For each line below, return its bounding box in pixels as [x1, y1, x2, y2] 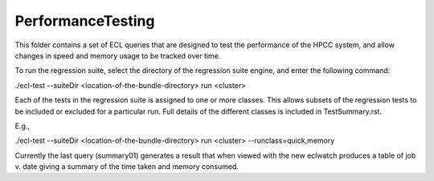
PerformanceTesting [14, 12, 155, 30]
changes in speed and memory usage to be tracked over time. [14, 50, 221, 60]
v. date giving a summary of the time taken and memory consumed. [14, 162, 239, 171]
